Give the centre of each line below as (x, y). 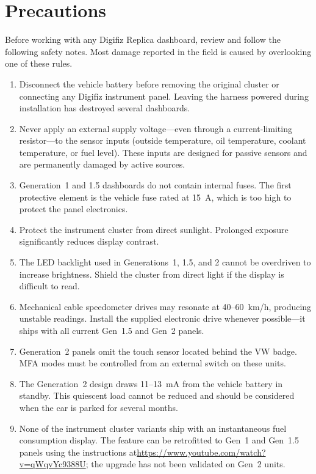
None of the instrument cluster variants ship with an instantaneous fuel (153, 428)
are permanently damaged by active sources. (102, 164)
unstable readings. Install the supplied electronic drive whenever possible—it (162, 318)
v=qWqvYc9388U (52, 464)
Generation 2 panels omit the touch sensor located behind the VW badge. (158, 351)
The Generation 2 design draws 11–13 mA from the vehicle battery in (151, 383)
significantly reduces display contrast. (89, 241)
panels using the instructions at (78, 452)
